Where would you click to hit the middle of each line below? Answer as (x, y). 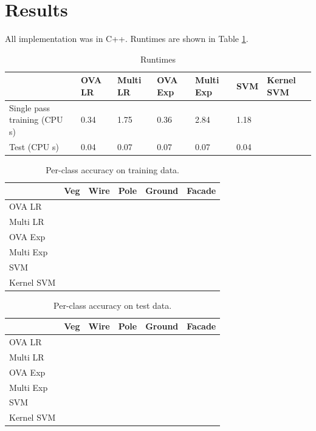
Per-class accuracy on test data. (113, 305)
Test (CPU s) (34, 146)
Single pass (30, 107)
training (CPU (36, 119)
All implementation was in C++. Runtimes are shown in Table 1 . (127, 39)
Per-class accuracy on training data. (113, 169)
